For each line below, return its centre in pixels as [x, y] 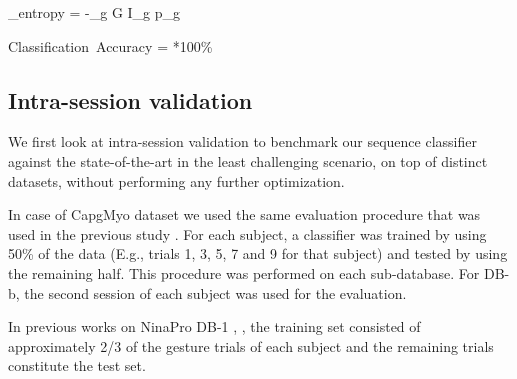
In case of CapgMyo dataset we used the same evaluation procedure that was [244, 214]
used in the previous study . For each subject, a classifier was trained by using [247, 233]
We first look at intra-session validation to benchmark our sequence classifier [242, 141]
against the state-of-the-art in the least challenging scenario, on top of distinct [248, 160]
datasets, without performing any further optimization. [176, 180]
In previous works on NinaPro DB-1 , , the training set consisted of [214, 326]
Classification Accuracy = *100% [110, 45]
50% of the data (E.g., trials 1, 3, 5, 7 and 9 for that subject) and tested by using [258, 253]
